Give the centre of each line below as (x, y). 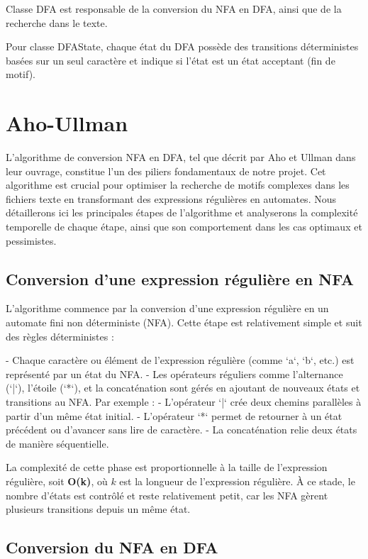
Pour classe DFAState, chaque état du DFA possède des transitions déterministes (182, 46)
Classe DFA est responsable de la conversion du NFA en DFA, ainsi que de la (174, 9)
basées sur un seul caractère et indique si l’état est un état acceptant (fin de (171, 60)
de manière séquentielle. (57, 443)
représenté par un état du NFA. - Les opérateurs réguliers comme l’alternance (174, 373)
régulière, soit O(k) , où (57, 481)
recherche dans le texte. (57, 22)
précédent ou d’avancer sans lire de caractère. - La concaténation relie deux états (182, 430)
